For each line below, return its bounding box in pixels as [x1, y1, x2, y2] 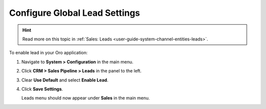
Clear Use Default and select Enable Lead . [21, 77, 108, 83]
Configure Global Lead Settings [9, 7, 140, 18]
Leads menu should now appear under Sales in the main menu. [21, 95, 150, 101]
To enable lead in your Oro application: [9, 50, 88, 56]
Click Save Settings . [21, 86, 64, 92]
